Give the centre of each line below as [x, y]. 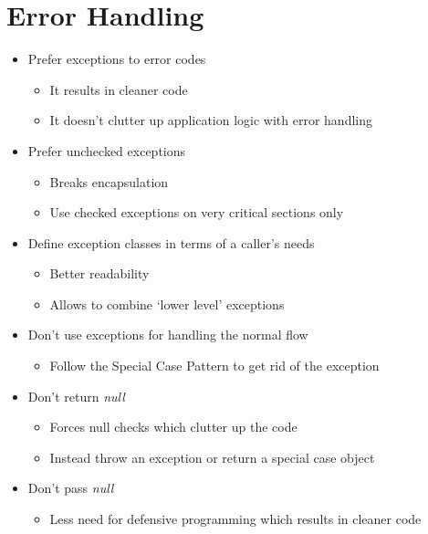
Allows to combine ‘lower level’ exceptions [167, 304]
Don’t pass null [71, 488]
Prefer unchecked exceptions [107, 150]
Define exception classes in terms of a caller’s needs [171, 242]
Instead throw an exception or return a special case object [212, 457]
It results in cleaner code [119, 89]
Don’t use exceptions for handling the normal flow [168, 335]
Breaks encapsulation [109, 181]
